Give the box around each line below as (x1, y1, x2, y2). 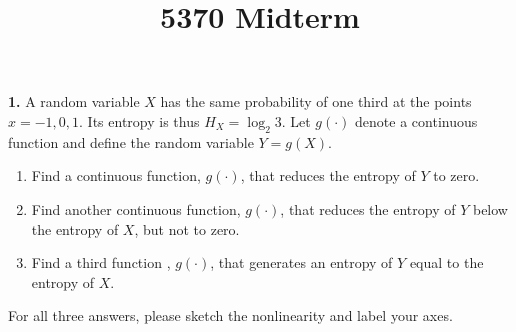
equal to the (409, 252, 484, 273)
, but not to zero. (134, 218, 240, 239)
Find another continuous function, (31, 198, 241, 219)
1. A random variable (8, 91, 140, 112)
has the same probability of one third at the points (160, 91, 472, 112)
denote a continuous (355, 110, 478, 131)
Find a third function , (31, 252, 171, 273)
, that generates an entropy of (210, 252, 393, 273)
